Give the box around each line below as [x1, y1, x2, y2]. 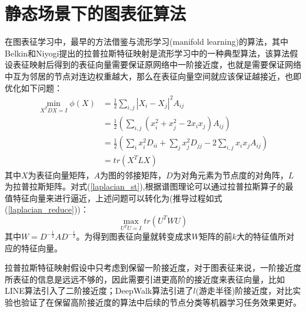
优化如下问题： [5, 81, 62, 94]
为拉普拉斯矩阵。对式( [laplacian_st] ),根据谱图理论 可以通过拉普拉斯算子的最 [5, 180, 294, 192]
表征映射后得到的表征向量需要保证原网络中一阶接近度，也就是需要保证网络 [12, 58, 301, 71]
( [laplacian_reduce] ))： [5, 203, 89, 215]
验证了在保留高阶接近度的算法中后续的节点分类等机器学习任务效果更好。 [21, 296, 301, 308]
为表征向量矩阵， [28, 168, 94, 181]
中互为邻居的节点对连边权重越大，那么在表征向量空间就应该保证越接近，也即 [5, 69, 301, 82]
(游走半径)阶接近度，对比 [195, 284, 293, 297]
